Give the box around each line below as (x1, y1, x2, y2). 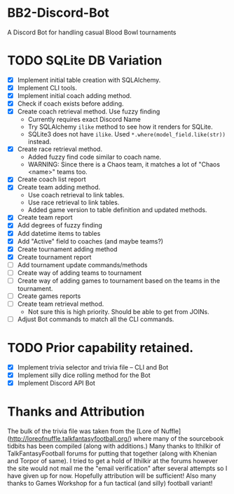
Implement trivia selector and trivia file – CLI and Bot (17, 363, 169, 372)
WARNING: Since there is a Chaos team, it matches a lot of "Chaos (27, 160, 221, 169)
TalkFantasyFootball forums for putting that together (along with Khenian (7, 449, 217, 458)
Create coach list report (17, 175, 86, 183)
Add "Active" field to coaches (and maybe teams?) (17, 237, 163, 246)
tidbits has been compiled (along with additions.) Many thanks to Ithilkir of (7, 442, 221, 451)
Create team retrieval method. (17, 299, 104, 308)
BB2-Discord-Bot (7, 5, 110, 21)
